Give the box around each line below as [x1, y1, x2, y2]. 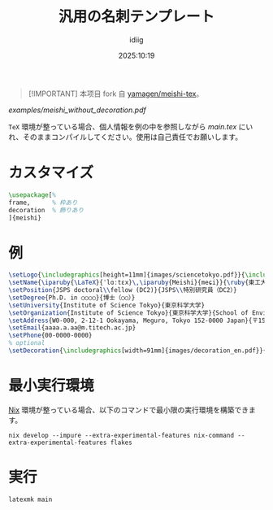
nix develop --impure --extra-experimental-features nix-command [8, 431, 234, 439]
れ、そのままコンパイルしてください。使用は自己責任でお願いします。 [8, 132, 242, 142]
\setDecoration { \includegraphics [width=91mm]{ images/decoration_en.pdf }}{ [8, 347, 267, 355]
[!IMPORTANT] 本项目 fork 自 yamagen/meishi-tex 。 [28, 89, 204, 98]
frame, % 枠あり [8, 198, 78, 207]
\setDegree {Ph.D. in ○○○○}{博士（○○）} [8, 294, 136, 302]
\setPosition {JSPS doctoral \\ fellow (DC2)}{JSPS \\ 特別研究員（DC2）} [8, 286, 237, 294]
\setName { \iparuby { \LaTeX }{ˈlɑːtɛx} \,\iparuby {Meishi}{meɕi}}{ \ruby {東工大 [8, 278, 267, 287]
